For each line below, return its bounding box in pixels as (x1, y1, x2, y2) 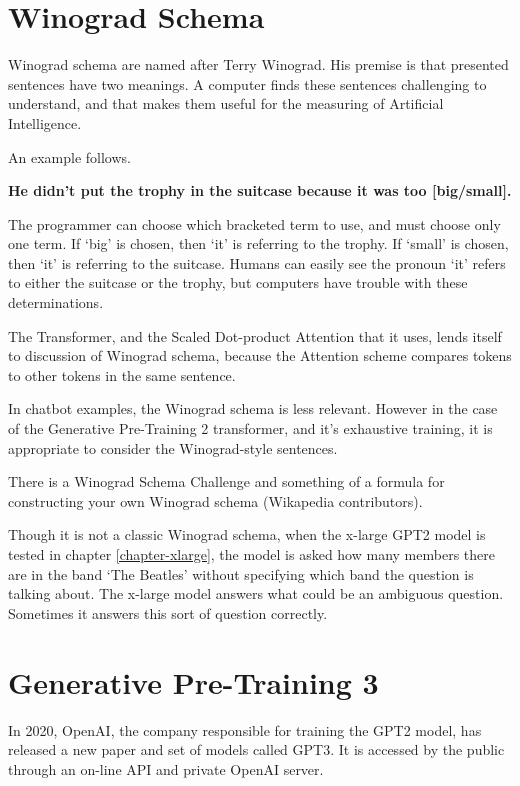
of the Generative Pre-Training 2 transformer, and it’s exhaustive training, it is (8, 418, 493, 439)
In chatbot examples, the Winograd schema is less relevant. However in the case (8, 398, 498, 419)
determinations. (8, 292, 104, 313)
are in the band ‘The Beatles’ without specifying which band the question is (8, 563, 474, 584)
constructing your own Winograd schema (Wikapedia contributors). (8, 490, 423, 511)
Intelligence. (8, 112, 82, 133)
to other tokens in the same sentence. (8, 364, 236, 385)
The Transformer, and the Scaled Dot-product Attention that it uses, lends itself (8, 325, 502, 346)
